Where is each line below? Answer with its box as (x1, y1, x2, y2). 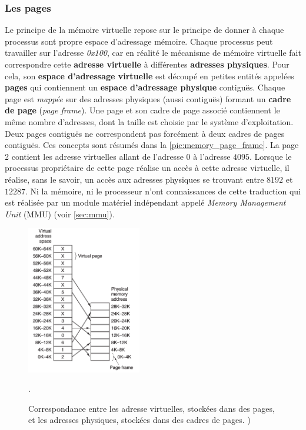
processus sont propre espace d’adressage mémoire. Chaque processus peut (5, 35, 273, 47)
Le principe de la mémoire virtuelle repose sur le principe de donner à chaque (5, 23, 284, 36)
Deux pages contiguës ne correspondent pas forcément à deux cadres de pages (5, 127, 285, 139)
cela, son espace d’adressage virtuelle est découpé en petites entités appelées (5, 69, 294, 82)
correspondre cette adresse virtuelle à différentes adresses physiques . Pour (5, 58, 290, 70)
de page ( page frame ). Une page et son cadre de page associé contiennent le (5, 104, 280, 116)
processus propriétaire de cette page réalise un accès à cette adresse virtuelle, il (5, 162, 290, 174)
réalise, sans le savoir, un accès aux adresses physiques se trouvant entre (5, 173, 264, 185)
